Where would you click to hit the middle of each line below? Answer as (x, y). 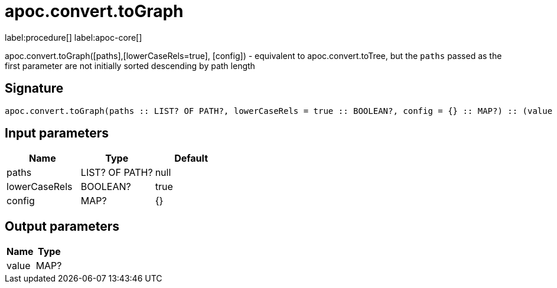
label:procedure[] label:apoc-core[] (74, 37)
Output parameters (62, 226)
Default (191, 158)
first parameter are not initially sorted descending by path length (130, 66)
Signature (34, 89)
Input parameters (57, 133)
